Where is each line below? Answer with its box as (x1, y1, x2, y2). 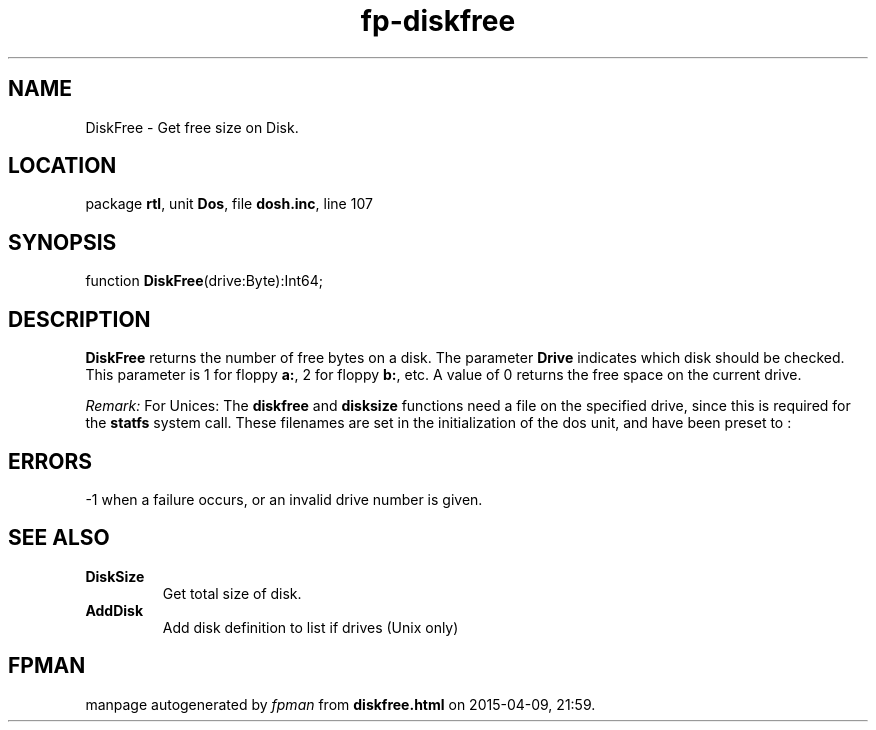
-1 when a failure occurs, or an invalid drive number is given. (85, 490, 483, 508)
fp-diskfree (360, 4, 516, 38)
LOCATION (8, 153, 117, 179)
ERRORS (8, 448, 93, 474)
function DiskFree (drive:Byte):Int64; (85, 272, 324, 290)
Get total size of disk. (162, 584, 302, 602)
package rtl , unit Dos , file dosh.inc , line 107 (85, 195, 373, 213)
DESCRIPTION (8, 306, 151, 332)
